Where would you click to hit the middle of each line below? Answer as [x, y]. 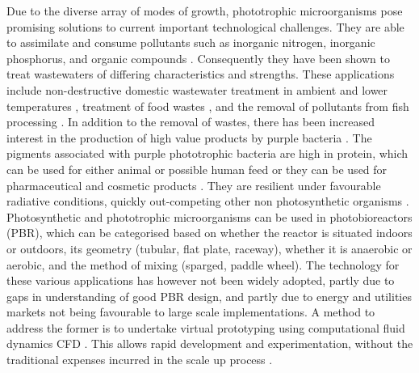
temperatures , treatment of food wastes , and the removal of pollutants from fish [208, 106]
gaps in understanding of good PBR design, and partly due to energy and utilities [209, 296]
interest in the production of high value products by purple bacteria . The [189, 137]
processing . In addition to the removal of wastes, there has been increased [191, 122]
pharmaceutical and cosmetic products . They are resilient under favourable [194, 185]
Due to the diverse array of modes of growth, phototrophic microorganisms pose [205, 11]
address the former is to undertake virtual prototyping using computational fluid [206, 327]
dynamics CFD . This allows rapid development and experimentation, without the [210, 343]
